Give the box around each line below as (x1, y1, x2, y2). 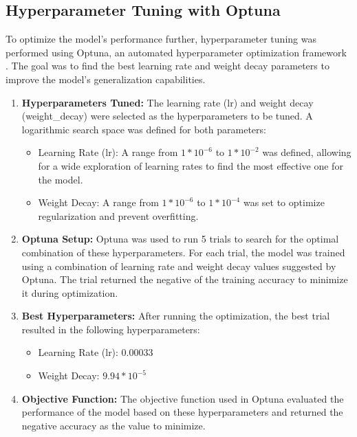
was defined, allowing (262, 145, 351, 159)
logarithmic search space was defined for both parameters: (21, 122, 266, 136)
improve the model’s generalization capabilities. (6, 71, 206, 86)
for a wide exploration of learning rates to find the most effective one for (38, 158, 343, 172)
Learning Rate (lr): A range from (38, 145, 178, 159)
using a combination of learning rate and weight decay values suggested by (21, 258, 336, 273)
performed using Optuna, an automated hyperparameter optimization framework (6, 45, 347, 59)
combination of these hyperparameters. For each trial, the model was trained (21, 245, 345, 259)
